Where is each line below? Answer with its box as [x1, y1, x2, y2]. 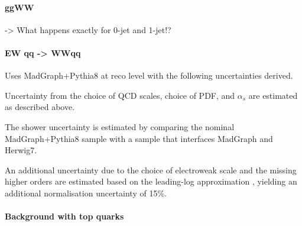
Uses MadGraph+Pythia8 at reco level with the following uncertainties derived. [5, 69, 293, 82]
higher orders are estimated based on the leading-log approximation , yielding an [5, 175, 297, 188]
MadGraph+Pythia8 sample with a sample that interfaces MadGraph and [5, 132, 273, 144]
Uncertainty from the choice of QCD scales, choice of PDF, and [5, 89, 235, 101]
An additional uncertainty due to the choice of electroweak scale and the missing [5, 163, 297, 176]
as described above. [5, 101, 75, 113]
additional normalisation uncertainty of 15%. [5, 186, 167, 199]
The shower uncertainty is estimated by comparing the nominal [5, 120, 235, 133]
